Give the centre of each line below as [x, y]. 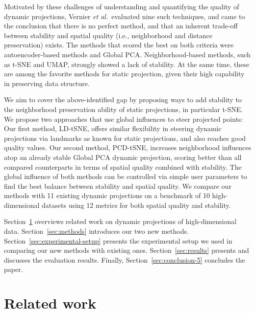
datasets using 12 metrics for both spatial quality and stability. [136, 205]
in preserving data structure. [47, 83]
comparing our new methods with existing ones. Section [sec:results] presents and [127, 250]
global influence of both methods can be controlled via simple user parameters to [126, 176]
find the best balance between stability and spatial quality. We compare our [118, 186]
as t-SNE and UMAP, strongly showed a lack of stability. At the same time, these [127, 64]
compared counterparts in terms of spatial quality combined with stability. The [123, 167]
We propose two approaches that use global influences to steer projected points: [124, 119]
